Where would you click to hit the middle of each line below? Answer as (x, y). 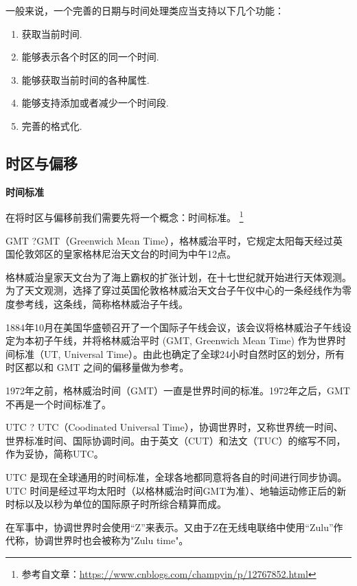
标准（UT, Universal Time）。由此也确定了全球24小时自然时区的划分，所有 (180, 353)
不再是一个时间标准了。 (58, 404)
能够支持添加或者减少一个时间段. (95, 103)
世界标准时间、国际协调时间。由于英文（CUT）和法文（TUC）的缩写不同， (176, 440)
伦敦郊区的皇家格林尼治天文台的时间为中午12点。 (125, 254)
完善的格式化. (52, 125)
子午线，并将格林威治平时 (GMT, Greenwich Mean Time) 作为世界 (190, 340)
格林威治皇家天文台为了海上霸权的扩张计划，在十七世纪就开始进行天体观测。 (178, 277)
